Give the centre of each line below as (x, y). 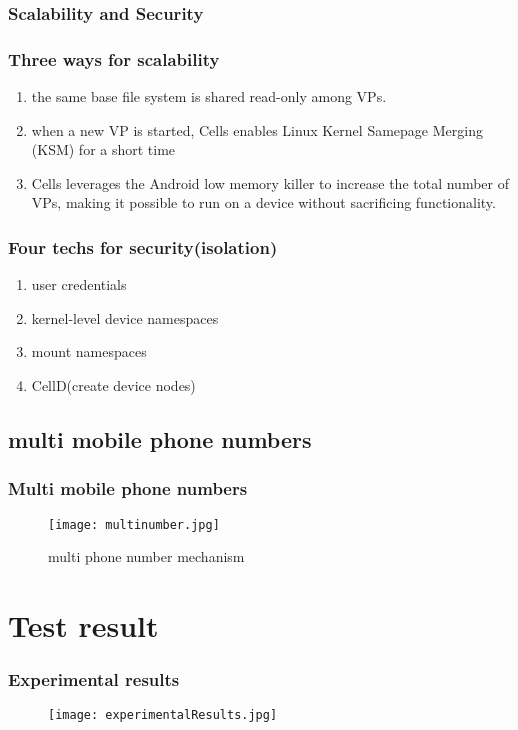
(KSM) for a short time (103, 149)
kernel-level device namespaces (125, 317)
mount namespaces (89, 351)
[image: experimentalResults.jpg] (163, 715)
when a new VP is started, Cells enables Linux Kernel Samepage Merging (257, 129)
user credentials (79, 284)
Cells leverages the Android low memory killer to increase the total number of (270, 182)
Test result (83, 625)
